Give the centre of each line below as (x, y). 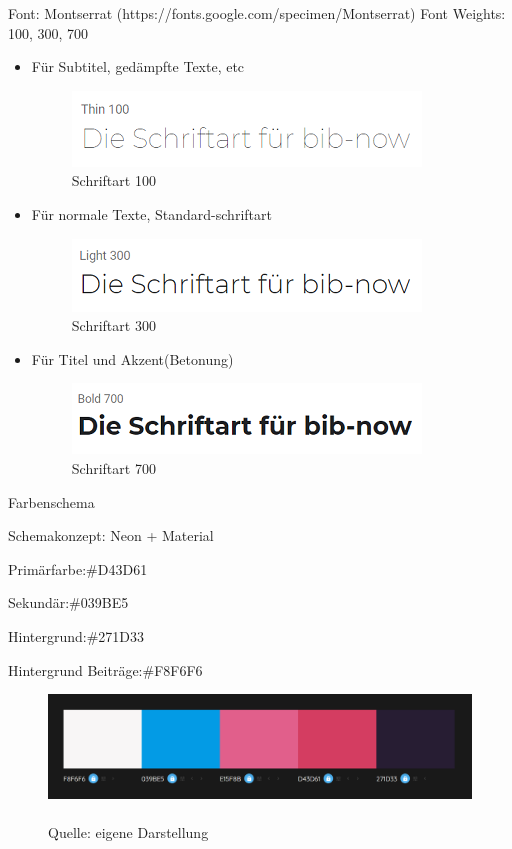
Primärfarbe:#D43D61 (78, 568)
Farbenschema (51, 501)
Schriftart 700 (113, 467)
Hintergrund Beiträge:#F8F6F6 (105, 669)
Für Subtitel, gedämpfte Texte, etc (138, 66)
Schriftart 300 (113, 325)
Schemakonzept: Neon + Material (111, 535)
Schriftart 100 (113, 180)
